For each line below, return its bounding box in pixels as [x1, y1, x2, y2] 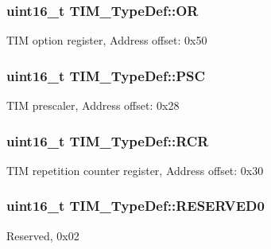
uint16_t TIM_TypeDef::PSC [6, 65, 206, 85]
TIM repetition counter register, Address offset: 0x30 [6, 161, 264, 178]
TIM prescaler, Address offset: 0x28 [6, 97, 180, 114]
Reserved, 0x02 [6, 227, 79, 243]
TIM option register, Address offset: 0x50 [6, 32, 207, 49]
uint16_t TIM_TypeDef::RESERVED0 [6, 196, 265, 216]
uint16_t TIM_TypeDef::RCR [6, 130, 209, 150]
